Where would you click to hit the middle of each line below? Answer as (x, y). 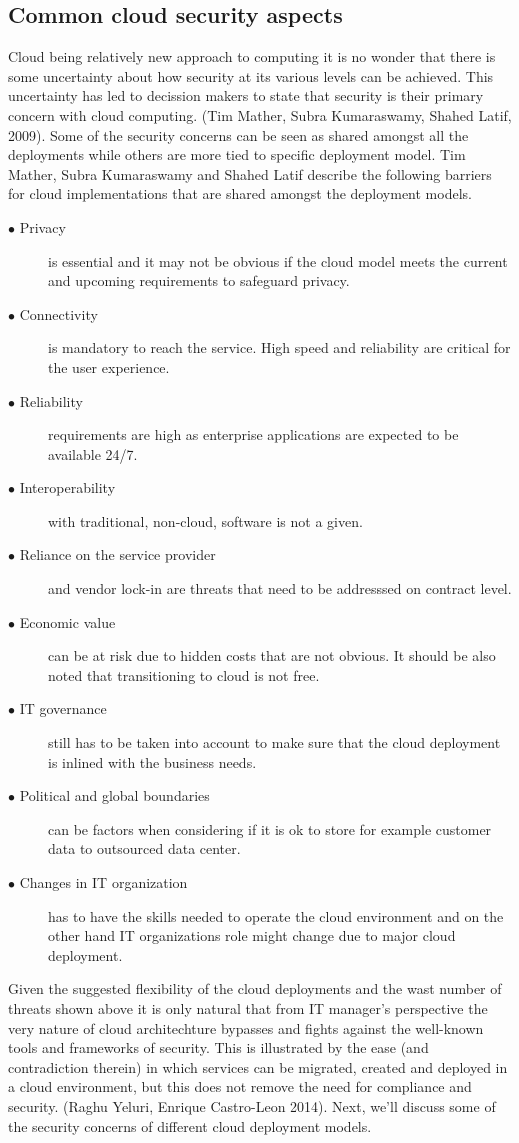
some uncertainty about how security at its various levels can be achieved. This (251, 75)
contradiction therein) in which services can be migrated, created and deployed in (258, 1066)
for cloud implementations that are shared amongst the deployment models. (240, 193)
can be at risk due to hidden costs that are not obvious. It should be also (272, 655)
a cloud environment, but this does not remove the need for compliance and (240, 1086)
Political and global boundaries (114, 795)
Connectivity (58, 313)
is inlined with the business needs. (152, 761)
